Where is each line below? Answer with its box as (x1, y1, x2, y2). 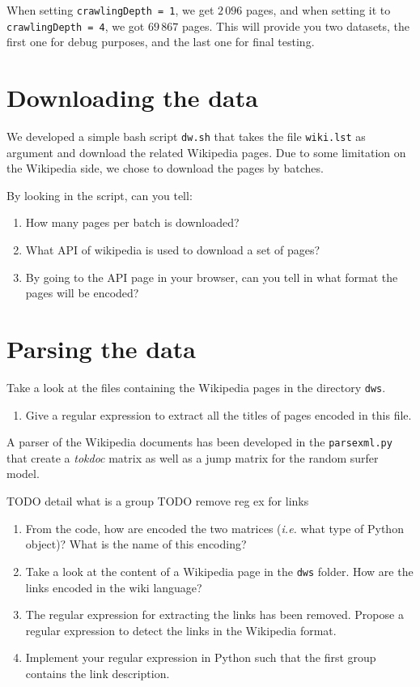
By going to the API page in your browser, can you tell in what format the (25, 268, 398, 285)
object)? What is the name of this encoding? (25, 536, 247, 553)
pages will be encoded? (25, 284, 139, 301)
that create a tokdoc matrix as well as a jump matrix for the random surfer (6, 449, 379, 466)
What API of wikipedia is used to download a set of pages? (25, 241, 320, 258)
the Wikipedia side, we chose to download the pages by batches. (6, 160, 324, 177)
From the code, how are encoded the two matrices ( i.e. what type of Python (25, 519, 404, 536)
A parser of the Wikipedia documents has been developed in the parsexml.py (6, 433, 392, 450)
